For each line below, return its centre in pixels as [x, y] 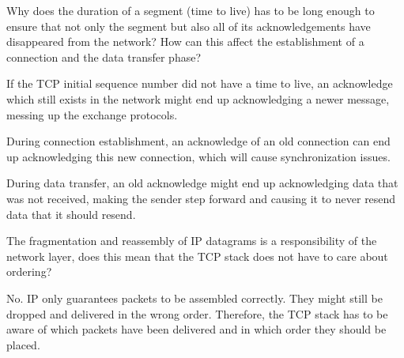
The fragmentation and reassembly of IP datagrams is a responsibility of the [192, 241]
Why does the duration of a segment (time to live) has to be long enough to [191, 10]
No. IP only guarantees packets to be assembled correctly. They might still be [194, 298]
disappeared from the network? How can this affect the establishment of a [185, 41]
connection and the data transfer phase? [104, 57]
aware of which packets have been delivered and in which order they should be [196, 329]
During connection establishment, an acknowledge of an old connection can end [198, 141]
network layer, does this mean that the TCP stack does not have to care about [197, 256]
